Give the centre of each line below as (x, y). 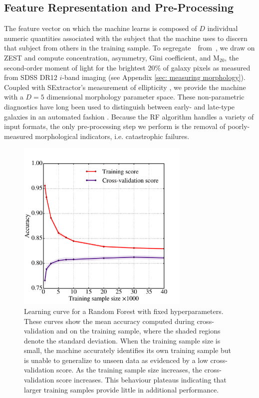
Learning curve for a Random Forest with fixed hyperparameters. (124, 311)
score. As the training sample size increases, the (129, 370)
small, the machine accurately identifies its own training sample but (128, 350)
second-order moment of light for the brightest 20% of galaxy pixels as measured (127, 67)
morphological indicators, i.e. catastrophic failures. (112, 136)
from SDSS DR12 (31, 77)
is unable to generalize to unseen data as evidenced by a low (116, 360)
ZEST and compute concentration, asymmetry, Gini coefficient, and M (112, 57)
